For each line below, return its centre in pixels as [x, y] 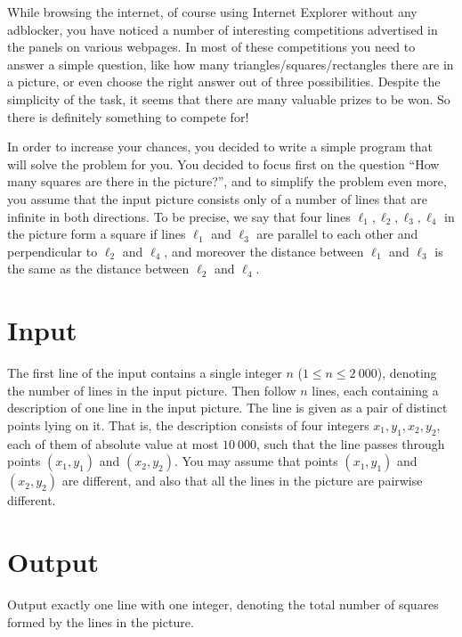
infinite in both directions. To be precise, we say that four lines [179, 216]
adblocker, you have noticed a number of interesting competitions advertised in [223, 29]
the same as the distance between [98, 269]
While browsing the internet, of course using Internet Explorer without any [212, 12]
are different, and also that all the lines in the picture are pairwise [242, 481]
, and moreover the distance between [264, 251]
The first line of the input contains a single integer [145, 373]
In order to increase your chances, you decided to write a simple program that [220, 147]
